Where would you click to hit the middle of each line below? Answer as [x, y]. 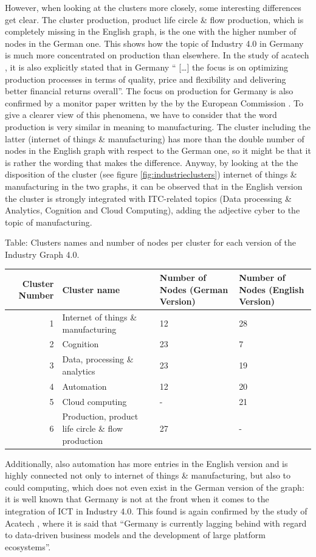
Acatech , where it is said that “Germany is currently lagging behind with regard [156, 523]
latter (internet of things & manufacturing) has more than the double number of [155, 138]
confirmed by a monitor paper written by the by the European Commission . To [154, 102]
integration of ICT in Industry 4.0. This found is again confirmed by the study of [156, 511]
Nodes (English [272, 289]
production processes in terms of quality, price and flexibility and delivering [146, 79]
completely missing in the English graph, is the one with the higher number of [151, 31]
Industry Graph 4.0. [42, 254]
